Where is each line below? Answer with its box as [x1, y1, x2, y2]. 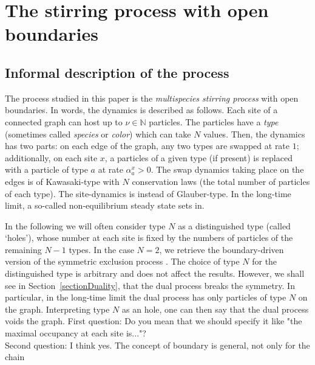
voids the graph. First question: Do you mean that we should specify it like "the [5, 315, 302, 327]
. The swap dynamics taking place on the [151, 163, 304, 176]
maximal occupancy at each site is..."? [5, 327, 146, 339]
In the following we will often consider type [5, 219, 166, 232]
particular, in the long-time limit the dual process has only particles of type [5, 291, 286, 304]
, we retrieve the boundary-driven [159, 243, 284, 255]
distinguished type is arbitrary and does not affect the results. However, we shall [5, 267, 305, 280]
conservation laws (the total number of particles [132, 175, 310, 187]
